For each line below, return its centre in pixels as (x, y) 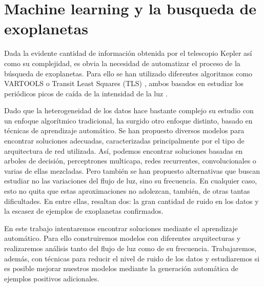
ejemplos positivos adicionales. (52, 278)
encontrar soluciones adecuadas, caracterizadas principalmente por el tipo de (124, 141)
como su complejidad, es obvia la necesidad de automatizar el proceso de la (122, 63)
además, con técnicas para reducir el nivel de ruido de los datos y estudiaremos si (132, 258)
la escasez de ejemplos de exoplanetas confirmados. (84, 211)
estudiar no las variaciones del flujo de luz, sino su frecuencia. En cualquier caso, (131, 181)
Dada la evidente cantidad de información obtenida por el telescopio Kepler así (128, 53)
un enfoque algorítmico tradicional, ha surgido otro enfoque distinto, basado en (128, 120)
